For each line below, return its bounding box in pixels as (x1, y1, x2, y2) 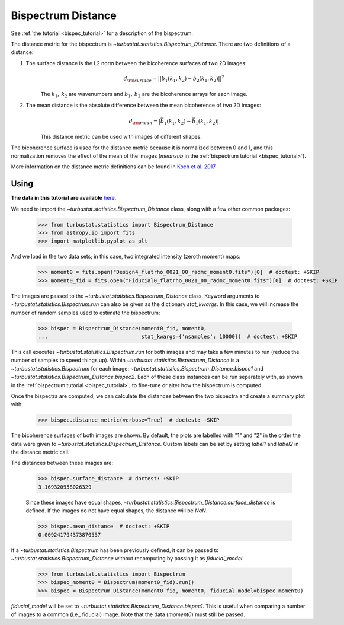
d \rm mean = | (128, 117, 161, 126)
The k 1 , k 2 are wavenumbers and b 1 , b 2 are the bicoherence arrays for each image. (40, 91, 248, 99)
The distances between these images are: (11, 460, 114, 467)
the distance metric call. (11, 448, 70, 456)
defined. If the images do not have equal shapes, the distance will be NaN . (25, 507, 208, 514)
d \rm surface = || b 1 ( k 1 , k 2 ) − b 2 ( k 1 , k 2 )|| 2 (123, 74, 225, 83)
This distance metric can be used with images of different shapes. (40, 133, 202, 141)
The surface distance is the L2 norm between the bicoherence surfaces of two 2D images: (25, 59, 247, 66)
